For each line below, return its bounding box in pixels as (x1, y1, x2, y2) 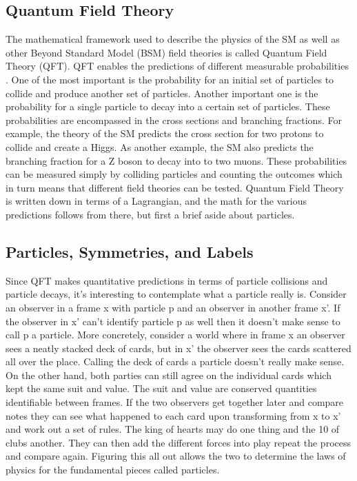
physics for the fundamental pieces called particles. (6, 462, 220, 477)
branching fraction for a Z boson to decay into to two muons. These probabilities (6, 153, 347, 167)
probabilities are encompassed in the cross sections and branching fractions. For (6, 112, 342, 127)
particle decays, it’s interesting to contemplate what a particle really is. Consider (6, 287, 347, 301)
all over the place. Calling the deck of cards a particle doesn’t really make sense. (6, 354, 345, 369)
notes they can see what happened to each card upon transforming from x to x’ (6, 408, 341, 422)
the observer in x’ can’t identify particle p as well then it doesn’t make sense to (6, 314, 340, 328)
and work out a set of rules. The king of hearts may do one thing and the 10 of (6, 422, 340, 436)
